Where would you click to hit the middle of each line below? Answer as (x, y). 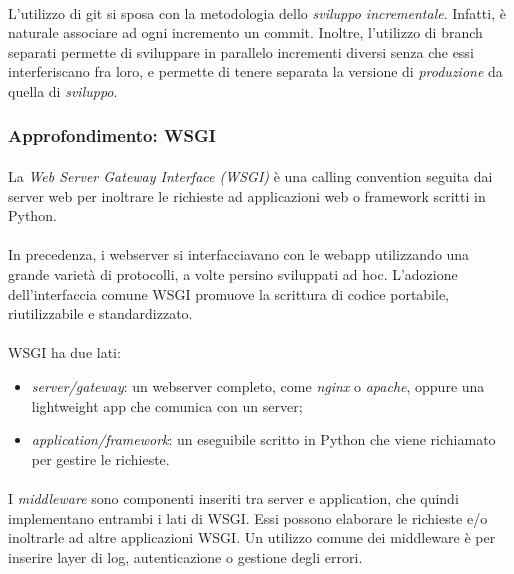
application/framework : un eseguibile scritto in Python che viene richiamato (263, 439)
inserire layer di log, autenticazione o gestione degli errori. (185, 556)
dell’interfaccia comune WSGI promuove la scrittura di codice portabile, (228, 293)
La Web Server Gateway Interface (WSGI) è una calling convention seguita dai (250, 176)
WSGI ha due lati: (64, 352)
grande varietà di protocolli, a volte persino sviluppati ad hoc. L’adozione (233, 273)
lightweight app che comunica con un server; (167, 405)
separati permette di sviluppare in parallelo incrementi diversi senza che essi (241, 51)
